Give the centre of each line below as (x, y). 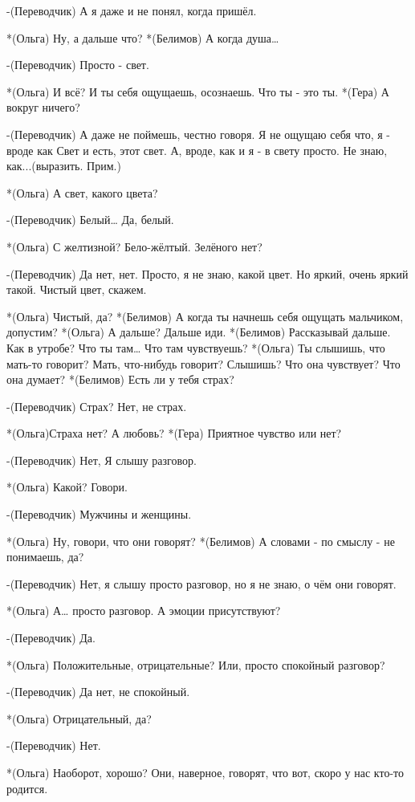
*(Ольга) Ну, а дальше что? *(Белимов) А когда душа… (143, 37)
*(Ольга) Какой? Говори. (67, 487)
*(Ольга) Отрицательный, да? (79, 718)
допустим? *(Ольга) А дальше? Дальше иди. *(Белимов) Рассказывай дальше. (199, 332)
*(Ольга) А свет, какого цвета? (82, 192)
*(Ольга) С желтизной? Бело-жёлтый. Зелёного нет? (134, 246)
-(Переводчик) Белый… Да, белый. (90, 220)
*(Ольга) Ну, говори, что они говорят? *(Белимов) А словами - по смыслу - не (201, 541)
